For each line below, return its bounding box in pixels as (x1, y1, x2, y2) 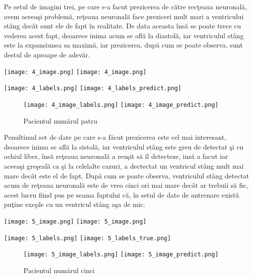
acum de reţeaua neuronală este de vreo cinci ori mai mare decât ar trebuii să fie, (4, 180, 248, 190)
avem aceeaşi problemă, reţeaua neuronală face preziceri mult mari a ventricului (4, 11, 244, 21)
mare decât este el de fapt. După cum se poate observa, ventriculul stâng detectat (4, 170, 250, 180)
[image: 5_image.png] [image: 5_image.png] (4, 218, 147, 225)
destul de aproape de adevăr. (4, 49, 90, 59)
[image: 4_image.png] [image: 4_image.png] (4, 68, 147, 76)
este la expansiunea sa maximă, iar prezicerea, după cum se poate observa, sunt (4, 40, 243, 50)
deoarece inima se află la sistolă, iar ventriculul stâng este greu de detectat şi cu (4, 141, 244, 151)
